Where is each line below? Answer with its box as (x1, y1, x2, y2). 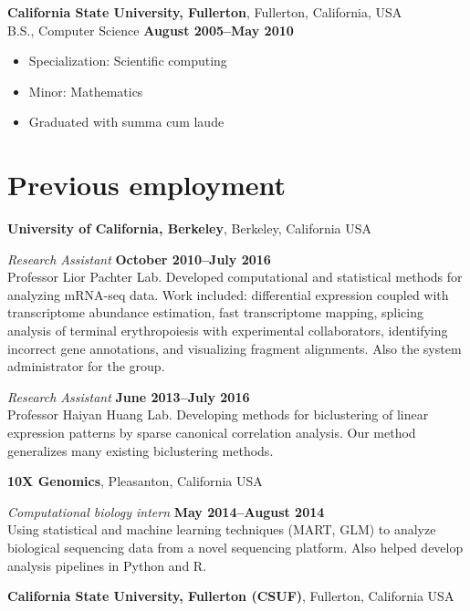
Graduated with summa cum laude (28, 112, 225, 131)
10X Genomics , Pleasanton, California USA (7, 471, 263, 491)
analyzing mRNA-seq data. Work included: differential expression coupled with (7, 285, 449, 304)
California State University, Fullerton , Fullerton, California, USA (7, 3, 402, 21)
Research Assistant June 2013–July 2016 (7, 387, 250, 406)
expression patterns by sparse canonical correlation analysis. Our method (7, 423, 416, 442)
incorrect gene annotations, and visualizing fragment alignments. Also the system (7, 338, 462, 357)
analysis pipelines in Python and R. (7, 555, 207, 575)
